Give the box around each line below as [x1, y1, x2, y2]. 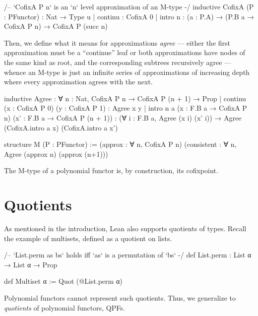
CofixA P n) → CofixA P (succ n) [4, 21, 108, 31]
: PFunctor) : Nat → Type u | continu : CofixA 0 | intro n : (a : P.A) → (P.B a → [4, 11, 254, 21]
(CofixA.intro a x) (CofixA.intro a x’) [4, 122, 118, 132]
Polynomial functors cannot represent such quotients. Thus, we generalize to [4, 293, 236, 303]
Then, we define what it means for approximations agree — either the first [4, 37, 231, 48]
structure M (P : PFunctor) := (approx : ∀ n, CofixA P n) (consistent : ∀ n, [4, 139, 237, 149]
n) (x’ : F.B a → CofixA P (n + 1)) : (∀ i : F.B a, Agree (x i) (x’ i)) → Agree [4, 112, 242, 123]
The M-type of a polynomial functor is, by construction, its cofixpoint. [4, 165, 218, 176]
